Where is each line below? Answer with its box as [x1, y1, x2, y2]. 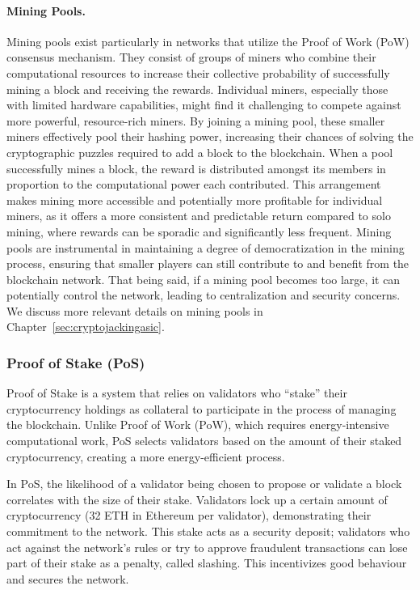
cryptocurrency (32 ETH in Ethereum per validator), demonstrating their [6, 507, 372, 524]
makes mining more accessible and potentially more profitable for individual [6, 191, 383, 208]
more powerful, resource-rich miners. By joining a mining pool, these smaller [6, 112, 385, 129]
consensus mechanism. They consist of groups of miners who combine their [6, 49, 376, 66]
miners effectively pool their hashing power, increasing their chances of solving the [6, 128, 414, 145]
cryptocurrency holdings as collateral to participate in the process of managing [6, 400, 397, 417]
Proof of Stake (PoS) [6, 353, 145, 372]
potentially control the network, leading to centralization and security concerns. [6, 287, 401, 303]
